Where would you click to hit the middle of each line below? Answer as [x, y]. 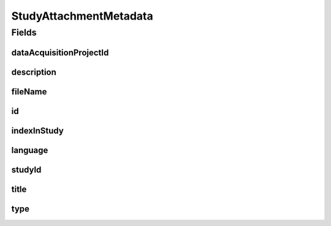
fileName [29, 92]
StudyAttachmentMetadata [82, 16]
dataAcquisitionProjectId [60, 52]
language [30, 150]
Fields [24, 32]
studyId [26, 169]
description [34, 72]
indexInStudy [37, 131]
